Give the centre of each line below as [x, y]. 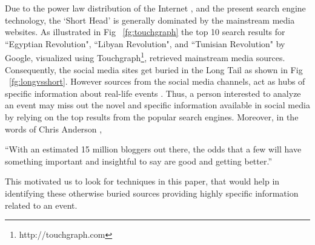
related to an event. [41, 205]
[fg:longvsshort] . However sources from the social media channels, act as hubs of [157, 81]
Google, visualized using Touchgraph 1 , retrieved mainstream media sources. [145, 57]
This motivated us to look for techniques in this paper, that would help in [142, 181]
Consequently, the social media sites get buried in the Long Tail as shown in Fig [154, 69]
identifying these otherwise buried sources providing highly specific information [152, 193]
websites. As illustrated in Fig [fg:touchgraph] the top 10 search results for [145, 32]
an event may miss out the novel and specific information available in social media [157, 105]
